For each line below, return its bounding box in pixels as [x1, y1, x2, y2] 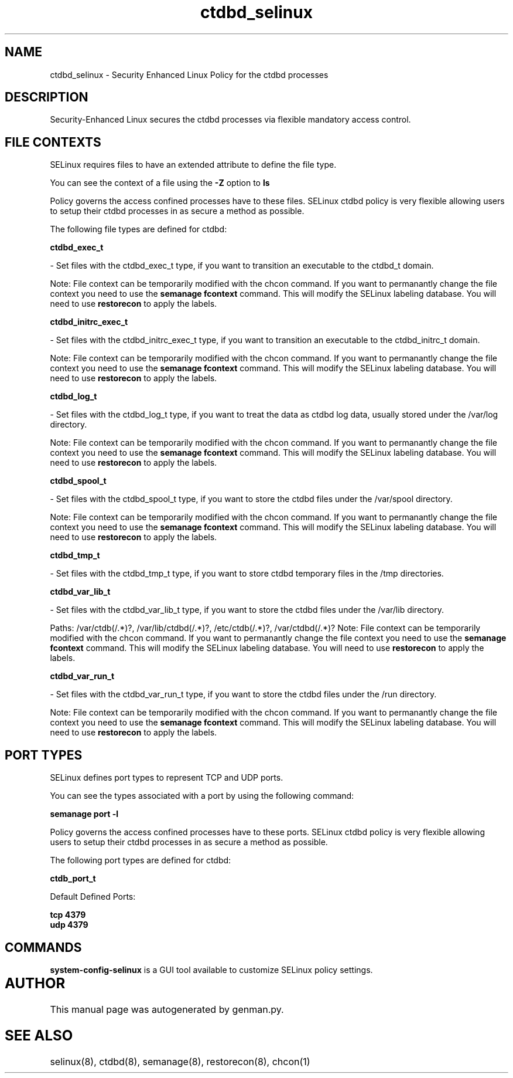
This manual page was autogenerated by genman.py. [50, 1003, 284, 1015]
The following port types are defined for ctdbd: [50, 855, 231, 866]
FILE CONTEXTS [5, 134, 101, 150]
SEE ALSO [5, 1026, 73, 1044]
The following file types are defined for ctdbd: [50, 224, 227, 235]
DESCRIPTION [5, 90, 88, 105]
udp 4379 [50, 920, 88, 930]
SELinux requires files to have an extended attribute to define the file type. [50, 160, 337, 170]
